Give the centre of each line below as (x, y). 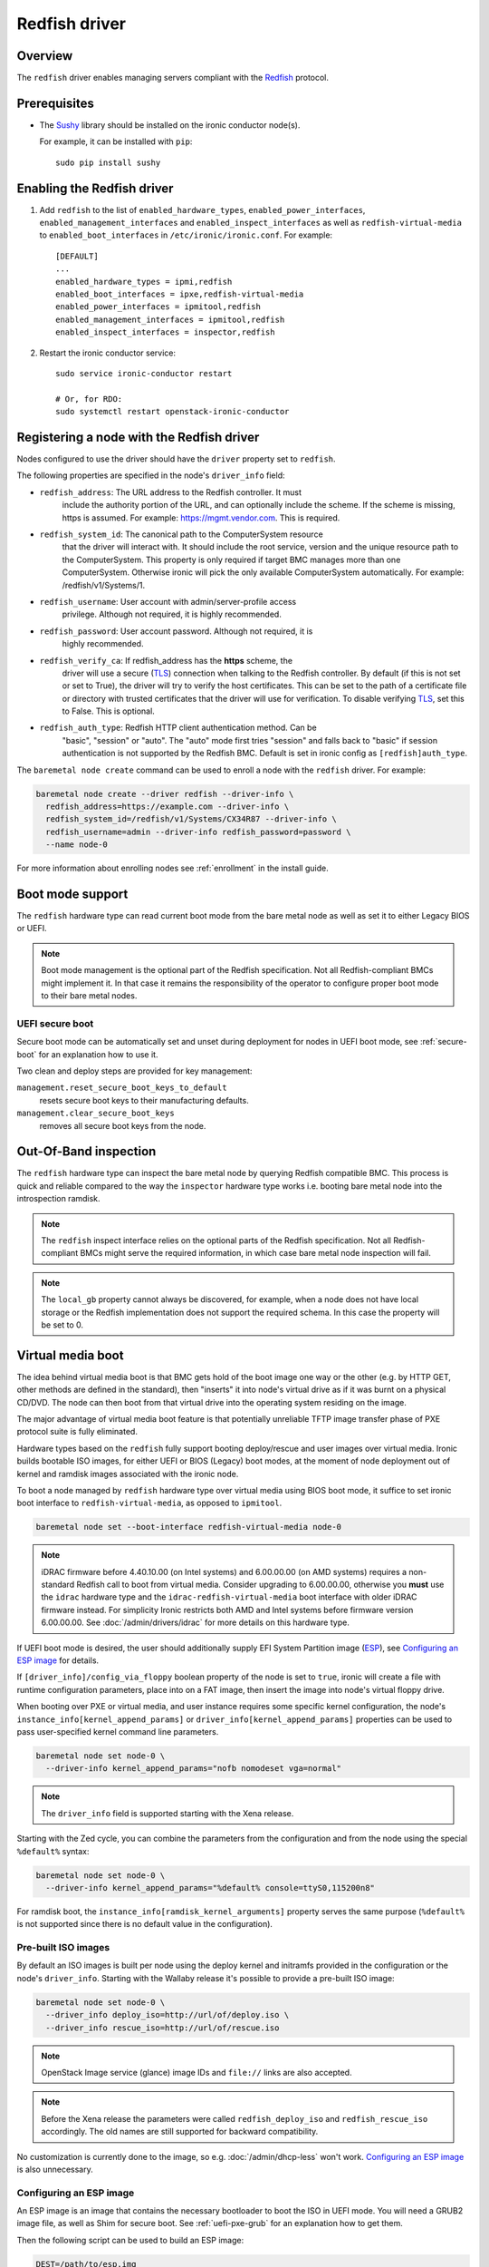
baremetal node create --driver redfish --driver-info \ (165, 794)
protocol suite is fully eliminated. (77, 1432)
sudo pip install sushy (108, 162)
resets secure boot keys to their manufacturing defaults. (144, 1100)
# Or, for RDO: (89, 399)
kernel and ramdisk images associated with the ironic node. (128, 1474)
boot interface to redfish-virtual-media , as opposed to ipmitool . (149, 1503)
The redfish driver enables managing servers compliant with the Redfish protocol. (173, 78)
